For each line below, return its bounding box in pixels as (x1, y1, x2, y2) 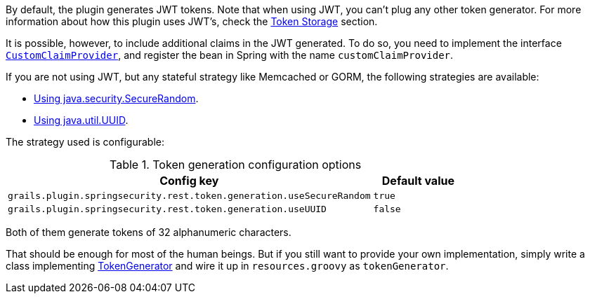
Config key (159, 174, 219, 188)
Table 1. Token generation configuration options (110, 158, 362, 172)
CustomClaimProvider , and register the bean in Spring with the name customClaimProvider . (6, 49, 454, 61)
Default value (381, 174, 454, 188)
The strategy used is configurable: (6, 136, 164, 148)
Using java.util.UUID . (34, 114, 129, 126)
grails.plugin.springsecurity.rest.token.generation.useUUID (8, 204, 327, 214)
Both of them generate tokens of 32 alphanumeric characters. (6, 226, 291, 238)
